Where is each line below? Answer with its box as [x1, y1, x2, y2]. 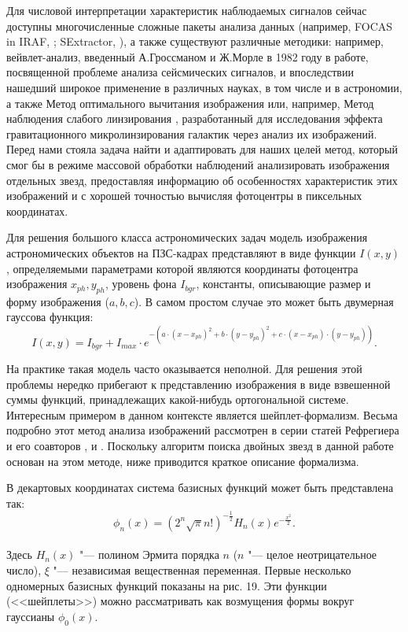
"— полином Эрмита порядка [79, 546, 219, 563]
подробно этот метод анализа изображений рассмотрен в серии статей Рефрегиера [6, 422, 399, 438]
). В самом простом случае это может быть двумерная [134, 293, 394, 309]
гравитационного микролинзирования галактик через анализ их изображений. [6, 125, 377, 142]
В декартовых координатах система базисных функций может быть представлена [6, 479, 394, 496]
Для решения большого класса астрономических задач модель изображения [6, 229, 368, 246]
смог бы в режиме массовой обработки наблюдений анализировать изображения [6, 156, 390, 172]
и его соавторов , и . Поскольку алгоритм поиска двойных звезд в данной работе [6, 438, 394, 453]
